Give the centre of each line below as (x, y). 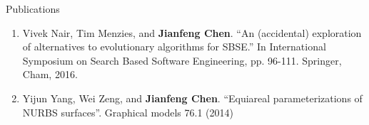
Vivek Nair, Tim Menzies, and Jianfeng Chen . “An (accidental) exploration (192, 32)
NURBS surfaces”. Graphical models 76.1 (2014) (128, 112)
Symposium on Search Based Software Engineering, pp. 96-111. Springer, (182, 60)
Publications (33, 9)
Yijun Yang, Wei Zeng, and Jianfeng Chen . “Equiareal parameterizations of (192, 98)
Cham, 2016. (50, 74)
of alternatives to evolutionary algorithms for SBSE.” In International (174, 47)
